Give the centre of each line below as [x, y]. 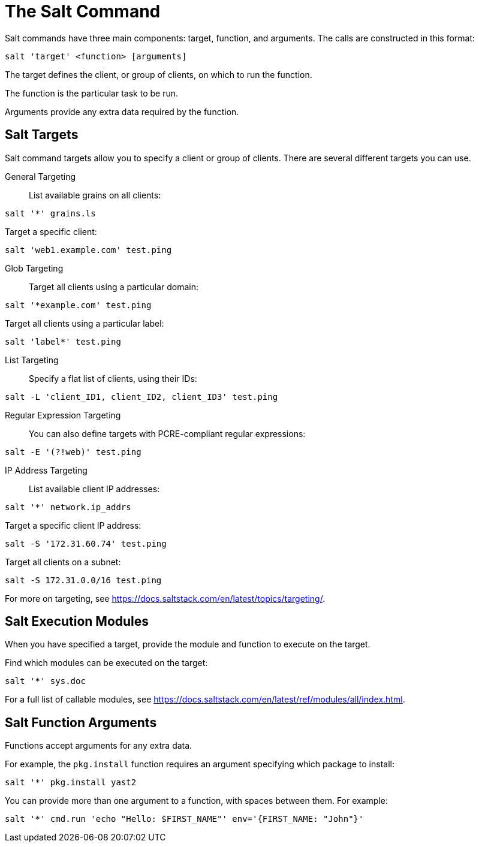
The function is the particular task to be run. [91, 93]
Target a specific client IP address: [73, 525]
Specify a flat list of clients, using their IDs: [113, 378]
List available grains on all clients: [95, 195]
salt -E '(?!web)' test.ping [73, 452]
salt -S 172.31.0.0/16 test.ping [83, 580]
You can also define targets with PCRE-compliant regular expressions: [167, 433]
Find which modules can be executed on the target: [106, 663]
